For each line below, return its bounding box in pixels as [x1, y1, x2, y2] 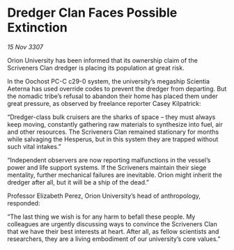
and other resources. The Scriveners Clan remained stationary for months [7, 127, 219, 136]
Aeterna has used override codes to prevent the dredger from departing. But [7, 84, 227, 93]
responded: [7, 198, 40, 207]
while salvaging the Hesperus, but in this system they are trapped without [7, 134, 219, 143]
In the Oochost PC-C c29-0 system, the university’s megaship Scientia [7, 77, 210, 85]
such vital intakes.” [7, 142, 61, 150]
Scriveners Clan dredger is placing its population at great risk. [7, 63, 185, 72]
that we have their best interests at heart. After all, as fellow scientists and [7, 227, 219, 235]
